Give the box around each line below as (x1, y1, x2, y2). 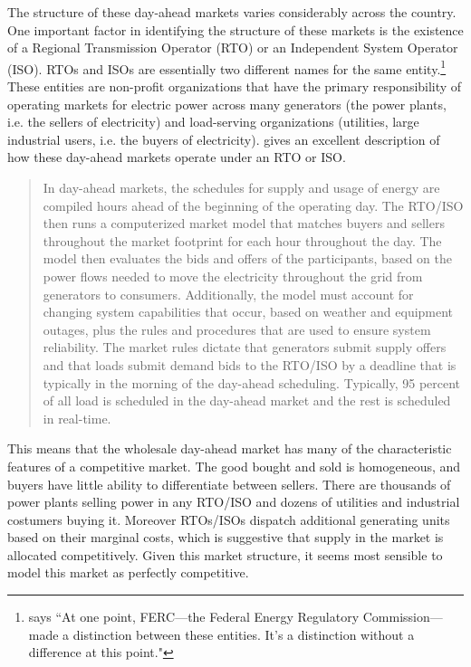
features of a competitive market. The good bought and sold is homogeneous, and (7, 456, 461, 475)
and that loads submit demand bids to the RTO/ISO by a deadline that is (43, 355, 457, 374)
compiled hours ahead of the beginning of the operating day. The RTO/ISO (43, 195, 464, 214)
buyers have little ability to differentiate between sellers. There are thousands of (7, 474, 451, 493)
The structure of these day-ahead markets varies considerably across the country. (7, 3, 457, 21)
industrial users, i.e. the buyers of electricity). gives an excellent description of (7, 129, 440, 148)
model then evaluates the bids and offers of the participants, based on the (43, 249, 452, 268)
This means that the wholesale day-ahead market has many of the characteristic (7, 439, 452, 458)
